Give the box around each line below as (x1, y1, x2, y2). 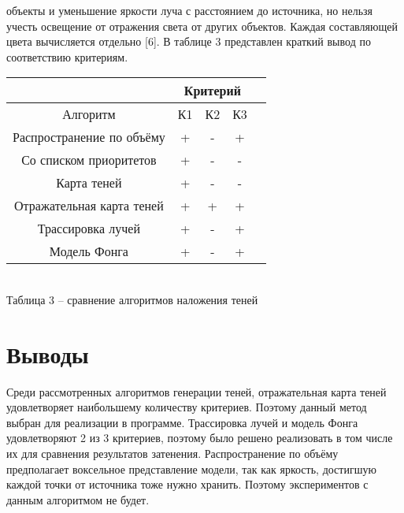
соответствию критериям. (6, 48, 128, 65)
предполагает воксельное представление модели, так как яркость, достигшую (6, 460, 376, 477)
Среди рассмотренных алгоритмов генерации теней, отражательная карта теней (6, 383, 387, 400)
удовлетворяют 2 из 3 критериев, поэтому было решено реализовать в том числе (6, 429, 393, 446)
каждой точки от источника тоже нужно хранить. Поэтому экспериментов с (6, 476, 369, 493)
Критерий (183, 81, 241, 100)
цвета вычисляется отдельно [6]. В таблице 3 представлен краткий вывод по (6, 33, 371, 50)
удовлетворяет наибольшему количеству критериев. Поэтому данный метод (6, 399, 367, 415)
